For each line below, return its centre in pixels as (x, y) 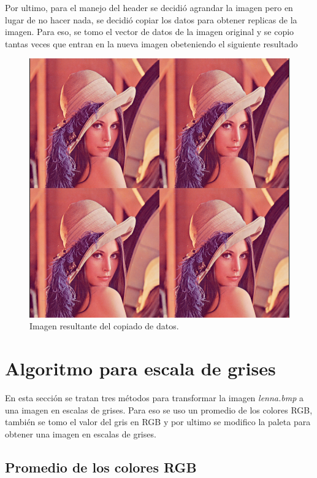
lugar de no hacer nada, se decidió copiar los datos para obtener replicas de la (151, 19)
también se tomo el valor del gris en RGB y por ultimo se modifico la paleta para (158, 422)
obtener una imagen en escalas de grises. (81, 433)
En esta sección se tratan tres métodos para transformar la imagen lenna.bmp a (155, 398)
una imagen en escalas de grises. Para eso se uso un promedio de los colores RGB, (159, 409)
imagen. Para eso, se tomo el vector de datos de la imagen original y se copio (150, 32)
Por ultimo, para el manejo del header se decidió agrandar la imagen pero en (149, 7)
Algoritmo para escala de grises (140, 368)
